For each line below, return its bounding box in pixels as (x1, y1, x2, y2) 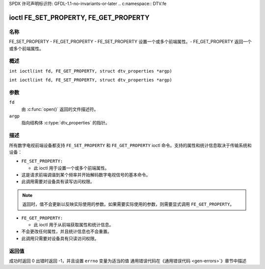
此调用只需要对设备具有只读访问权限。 (21, 235, 99, 241)
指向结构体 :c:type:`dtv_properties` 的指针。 (21, 120, 110, 126)
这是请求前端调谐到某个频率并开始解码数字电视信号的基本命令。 (21, 172, 151, 178)
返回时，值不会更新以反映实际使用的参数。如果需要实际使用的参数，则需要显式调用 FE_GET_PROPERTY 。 (22, 201, 235, 207)
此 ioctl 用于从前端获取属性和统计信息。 (33, 222, 114, 228)
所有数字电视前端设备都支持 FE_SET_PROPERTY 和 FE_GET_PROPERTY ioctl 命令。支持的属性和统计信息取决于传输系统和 (9, 142, 252, 148)
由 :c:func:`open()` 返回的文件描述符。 (21, 106, 99, 112)
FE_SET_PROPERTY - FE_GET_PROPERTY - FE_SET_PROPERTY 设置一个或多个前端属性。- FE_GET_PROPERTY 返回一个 (9, 39, 252, 45)
